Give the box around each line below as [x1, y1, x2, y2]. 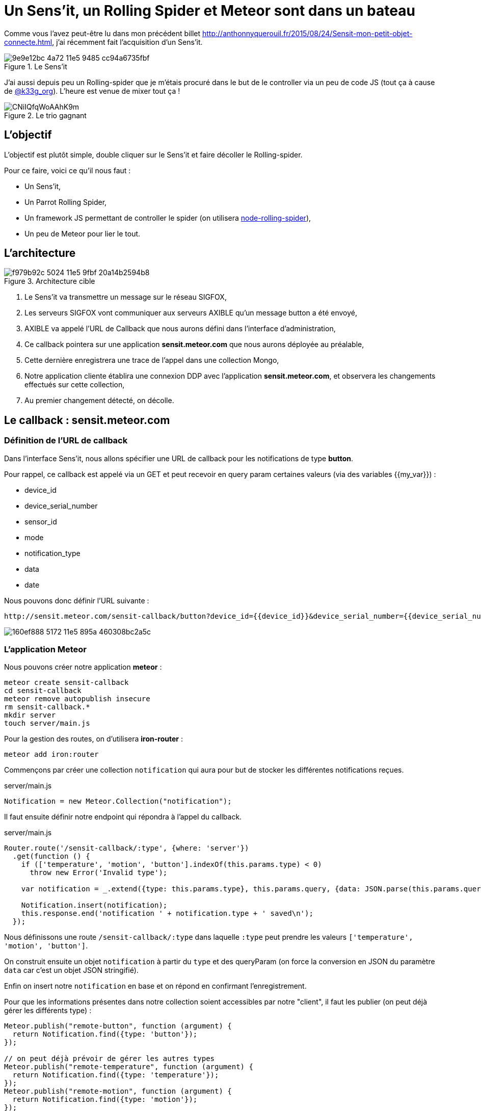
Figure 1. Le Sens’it [4, 62, 67, 71]
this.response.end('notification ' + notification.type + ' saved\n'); [21, 909, 313, 918]
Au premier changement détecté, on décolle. [24, 396, 174, 405]
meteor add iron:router [4, 750, 99, 759]
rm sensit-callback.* [4, 703, 90, 711]
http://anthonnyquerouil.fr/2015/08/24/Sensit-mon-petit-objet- [202, 29, 413, 38]
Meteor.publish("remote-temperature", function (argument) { [4, 1063, 253, 1071]
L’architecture [4, 247, 76, 260]
